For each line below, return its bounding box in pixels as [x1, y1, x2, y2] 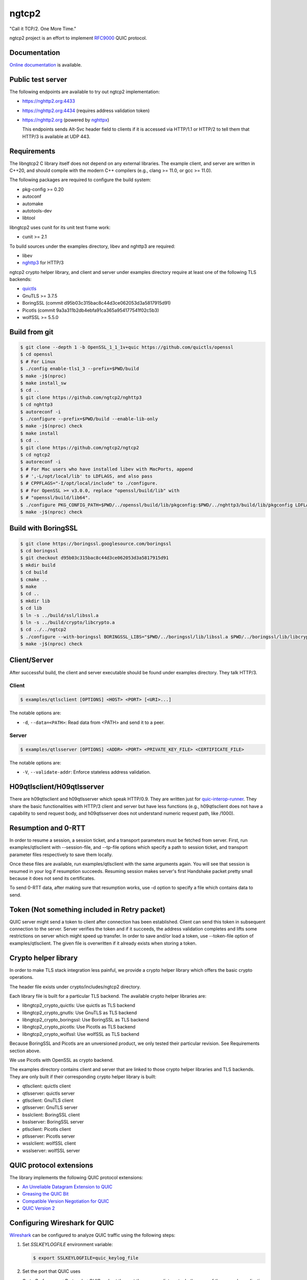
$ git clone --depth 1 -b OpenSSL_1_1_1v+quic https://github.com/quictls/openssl [20, 345, 234, 350]
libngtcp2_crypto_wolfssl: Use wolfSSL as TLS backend [22, 1031, 140, 1037]
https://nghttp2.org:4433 [22, 98, 75, 104]
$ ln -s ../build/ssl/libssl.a [20, 612, 99, 618]
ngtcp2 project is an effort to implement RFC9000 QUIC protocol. [9, 35, 147, 41]
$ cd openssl [20, 351, 53, 357]
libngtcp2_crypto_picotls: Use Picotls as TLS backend [22, 1024, 136, 1030]
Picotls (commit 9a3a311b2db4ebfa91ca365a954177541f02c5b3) [22, 307, 159, 313]
